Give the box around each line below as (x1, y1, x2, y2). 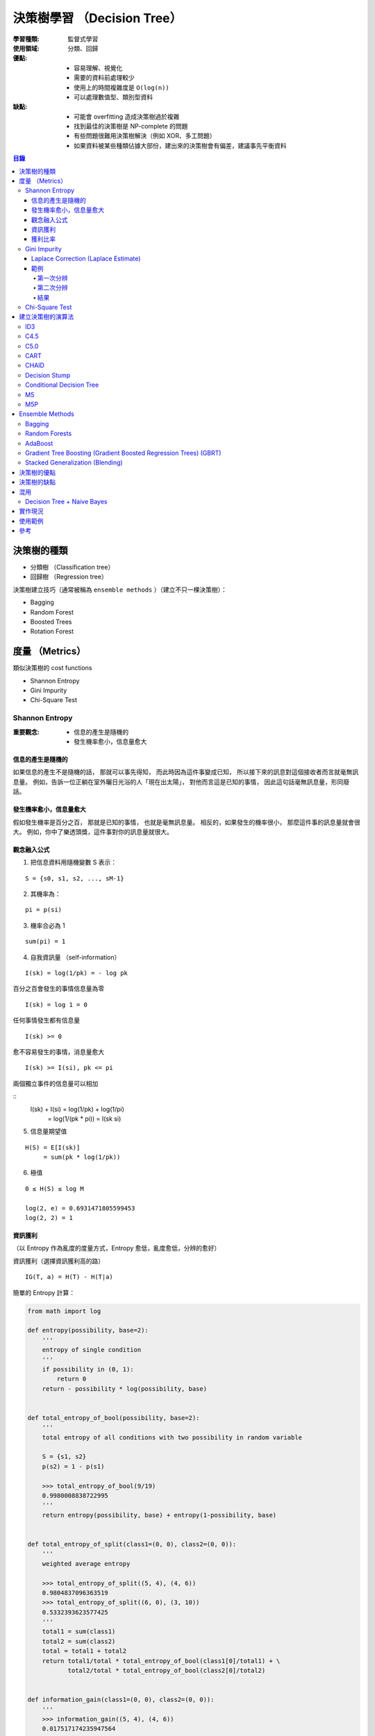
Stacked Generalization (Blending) (25, 458, 123, 467)
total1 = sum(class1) (42, 1628, 116, 1635)
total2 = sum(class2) (42, 1637, 116, 1645)
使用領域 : (12, 44, 40, 52)
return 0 (56, 1375, 87, 1383)
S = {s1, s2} (42, 1453, 87, 1461)
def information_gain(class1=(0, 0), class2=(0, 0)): (27, 1696, 215, 1704)
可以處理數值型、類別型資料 (74, 92, 153, 101)
